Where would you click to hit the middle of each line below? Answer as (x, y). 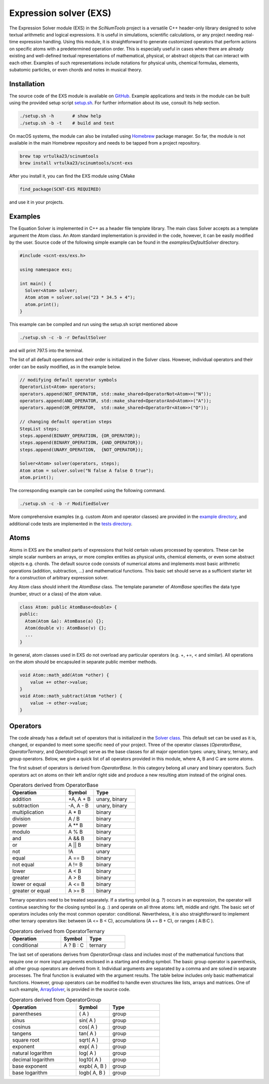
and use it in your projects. (37, 202)
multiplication (28, 812)
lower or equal (29, 884)
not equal (23, 865)
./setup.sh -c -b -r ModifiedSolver (65, 504)
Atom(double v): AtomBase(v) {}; (66, 628)
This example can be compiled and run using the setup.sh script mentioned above (93, 325)
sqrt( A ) (89, 1040)
